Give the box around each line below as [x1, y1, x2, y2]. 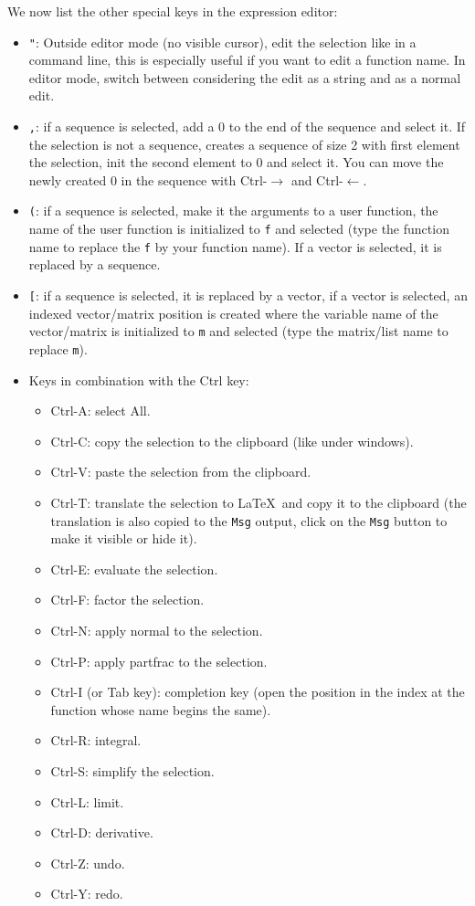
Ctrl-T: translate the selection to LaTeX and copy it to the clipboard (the [50, 492, 467, 511]
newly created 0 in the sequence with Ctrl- [28, 170, 268, 189]
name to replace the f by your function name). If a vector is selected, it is [28, 237, 442, 256]
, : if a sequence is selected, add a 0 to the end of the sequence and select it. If [28, 117, 466, 136]
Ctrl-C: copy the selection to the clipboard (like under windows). [50, 431, 414, 450]
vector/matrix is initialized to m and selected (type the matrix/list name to [28, 321, 449, 341]
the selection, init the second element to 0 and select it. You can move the [28, 153, 444, 172]
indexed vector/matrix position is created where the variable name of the [28, 303, 438, 322]
